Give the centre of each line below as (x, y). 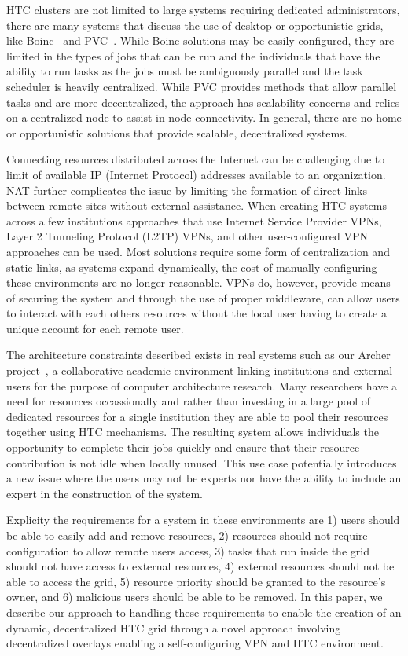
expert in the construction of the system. (105, 493)
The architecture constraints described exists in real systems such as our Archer (198, 355)
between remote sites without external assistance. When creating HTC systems (197, 205)
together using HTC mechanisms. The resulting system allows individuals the (193, 432)
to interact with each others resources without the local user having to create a (197, 313)
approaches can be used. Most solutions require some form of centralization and (198, 251)
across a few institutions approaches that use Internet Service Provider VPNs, (194, 220)
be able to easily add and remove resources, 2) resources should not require (187, 535)
